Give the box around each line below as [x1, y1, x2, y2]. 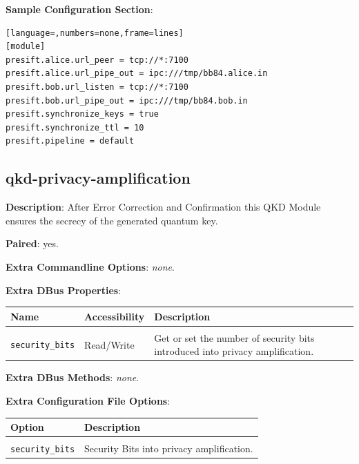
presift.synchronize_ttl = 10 [6, 122, 144, 133]
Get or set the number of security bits [154, 330, 315, 345]
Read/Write [84, 337, 135, 351]
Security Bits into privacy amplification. [84, 441, 253, 456]
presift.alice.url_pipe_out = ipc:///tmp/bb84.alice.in [6, 68, 268, 79]
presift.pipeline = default [6, 136, 135, 146]
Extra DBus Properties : [6, 282, 122, 297]
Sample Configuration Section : [6, 2, 153, 16]
